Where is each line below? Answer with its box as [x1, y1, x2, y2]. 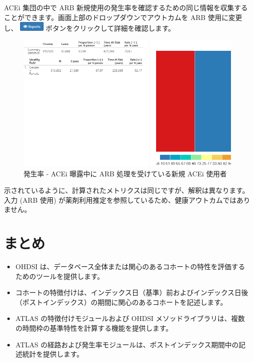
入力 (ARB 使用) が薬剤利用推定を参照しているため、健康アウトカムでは [4, 194, 237, 205]
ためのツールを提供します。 [15, 271, 104, 281]
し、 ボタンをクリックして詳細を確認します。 [4, 23, 175, 33]
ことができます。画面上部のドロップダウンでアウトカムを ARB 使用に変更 [4, 12, 242, 22]
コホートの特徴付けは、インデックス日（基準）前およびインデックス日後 [15, 287, 248, 298]
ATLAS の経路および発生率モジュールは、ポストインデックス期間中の [15, 339, 239, 349]
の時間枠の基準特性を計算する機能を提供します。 [15, 322, 173, 333]
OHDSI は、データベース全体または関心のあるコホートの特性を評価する [15, 261, 245, 271]
